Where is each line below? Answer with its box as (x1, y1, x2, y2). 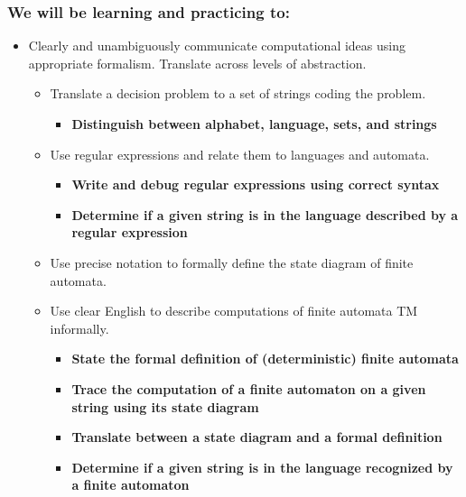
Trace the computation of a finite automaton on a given (71, 379, 426, 398)
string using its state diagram (71, 397, 259, 416)
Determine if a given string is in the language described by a (71, 205, 459, 224)
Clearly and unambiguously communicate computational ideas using (28, 36, 405, 55)
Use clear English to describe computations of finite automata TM (50, 301, 418, 320)
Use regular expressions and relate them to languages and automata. (50, 144, 430, 163)
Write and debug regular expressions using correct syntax (71, 175, 440, 194)
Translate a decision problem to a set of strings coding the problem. (50, 84, 426, 103)
